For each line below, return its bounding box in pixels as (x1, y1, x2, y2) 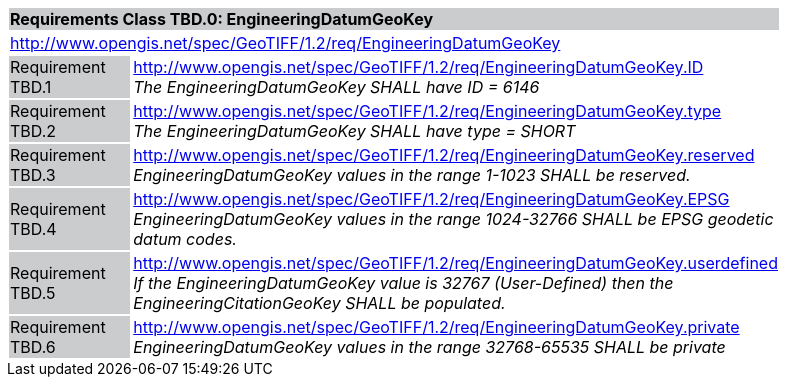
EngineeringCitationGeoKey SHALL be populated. (133, 293, 506, 313)
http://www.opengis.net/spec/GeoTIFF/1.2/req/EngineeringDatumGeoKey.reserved (133, 145, 755, 165)
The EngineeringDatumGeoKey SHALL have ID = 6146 (133, 77, 540, 97)
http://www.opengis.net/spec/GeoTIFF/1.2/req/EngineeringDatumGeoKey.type (133, 101, 722, 121)
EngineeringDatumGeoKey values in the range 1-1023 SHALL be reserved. (133, 165, 691, 185)
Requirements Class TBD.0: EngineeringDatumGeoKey (10, 9, 434, 29)
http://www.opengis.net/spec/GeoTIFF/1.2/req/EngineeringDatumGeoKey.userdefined (133, 253, 778, 273)
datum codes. (133, 229, 237, 249)
